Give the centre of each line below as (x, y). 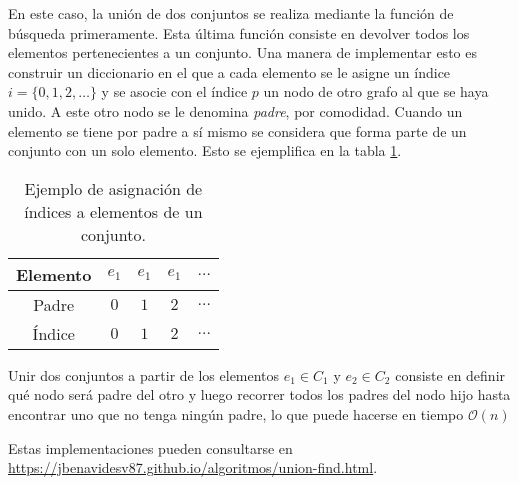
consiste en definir (450, 374)
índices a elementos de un (113, 211)
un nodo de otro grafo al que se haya (376, 91)
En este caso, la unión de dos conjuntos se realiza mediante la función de (231, 13)
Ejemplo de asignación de (113, 188)
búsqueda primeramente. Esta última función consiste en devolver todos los (239, 32)
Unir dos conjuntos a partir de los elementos (144, 374)
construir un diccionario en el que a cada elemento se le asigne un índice (229, 71)
